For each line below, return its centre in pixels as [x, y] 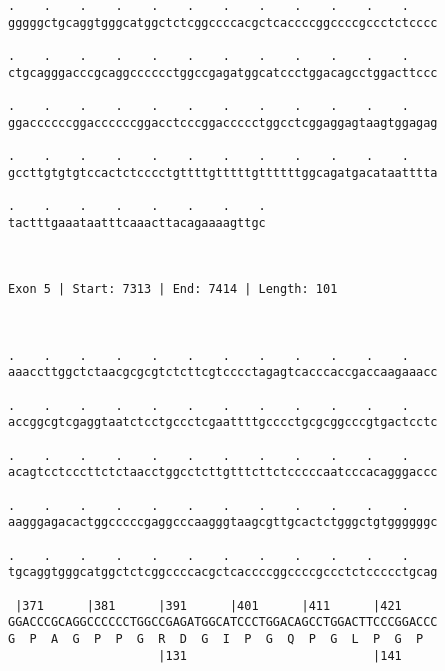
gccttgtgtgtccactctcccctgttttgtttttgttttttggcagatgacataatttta [223, 172]
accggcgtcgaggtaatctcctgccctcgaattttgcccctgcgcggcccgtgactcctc [223, 422]
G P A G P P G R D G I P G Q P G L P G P [216, 638]
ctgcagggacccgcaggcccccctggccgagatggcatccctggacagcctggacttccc [223, 72]
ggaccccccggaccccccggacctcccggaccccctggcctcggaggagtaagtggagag [223, 122]
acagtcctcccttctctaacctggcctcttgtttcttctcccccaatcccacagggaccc [223, 472]
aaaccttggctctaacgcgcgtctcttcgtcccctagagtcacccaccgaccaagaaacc [223, 372]
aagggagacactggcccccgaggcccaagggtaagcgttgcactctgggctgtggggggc [223, 522]
